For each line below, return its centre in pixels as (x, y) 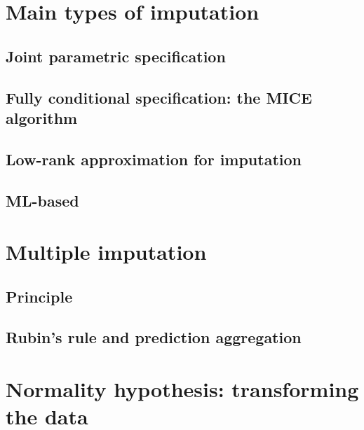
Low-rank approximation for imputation (154, 159)
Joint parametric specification (116, 56)
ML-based (42, 200)
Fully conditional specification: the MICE (159, 97)
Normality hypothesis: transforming (182, 389)
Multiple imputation (106, 252)
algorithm (42, 117)
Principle (39, 296)
